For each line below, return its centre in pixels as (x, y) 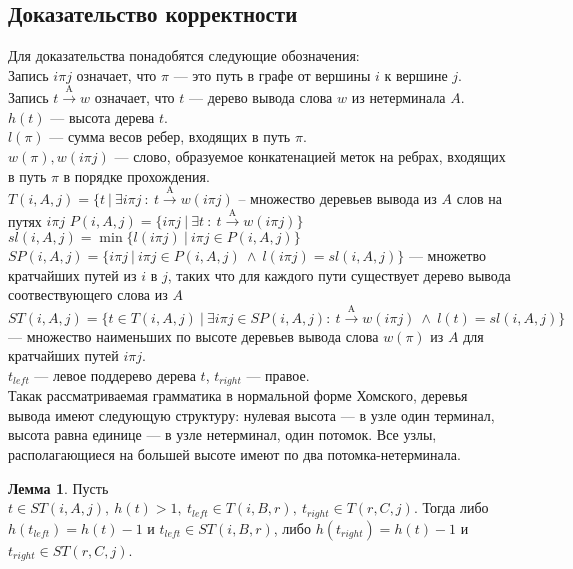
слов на (479, 197)
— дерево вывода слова (260, 97)
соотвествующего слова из (88, 294)
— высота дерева (102, 116)
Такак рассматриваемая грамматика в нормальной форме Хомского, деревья (238, 395)
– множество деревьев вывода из (337, 197)
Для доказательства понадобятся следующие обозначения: (184, 55)
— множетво (447, 254)
